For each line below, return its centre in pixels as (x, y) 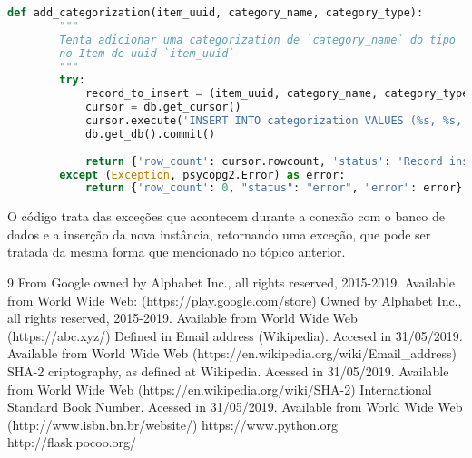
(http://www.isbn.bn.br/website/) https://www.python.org (172, 424)
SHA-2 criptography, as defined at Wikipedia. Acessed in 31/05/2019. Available (228, 371)
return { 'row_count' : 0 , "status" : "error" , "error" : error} (274, 188)
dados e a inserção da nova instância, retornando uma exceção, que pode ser (219, 234)
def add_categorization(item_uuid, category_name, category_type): (216, 13)
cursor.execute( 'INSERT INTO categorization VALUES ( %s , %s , (274, 121)
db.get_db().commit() (150, 134)
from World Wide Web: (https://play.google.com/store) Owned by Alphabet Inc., (235, 300)
